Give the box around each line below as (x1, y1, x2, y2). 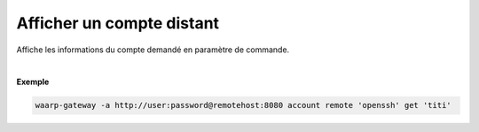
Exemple (16, 76, 50, 88)
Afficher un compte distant (16, 13, 220, 33)
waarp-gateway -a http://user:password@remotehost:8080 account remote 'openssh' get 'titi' (35, 100, 452, 111)
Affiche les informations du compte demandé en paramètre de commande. (16, 44, 290, 55)
